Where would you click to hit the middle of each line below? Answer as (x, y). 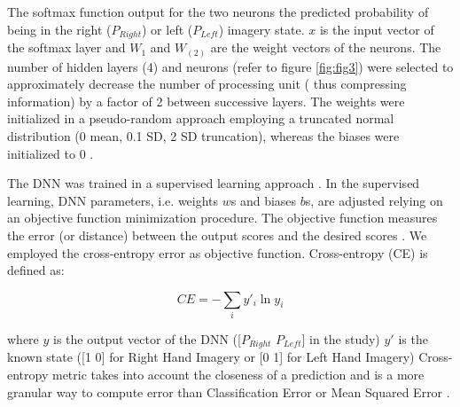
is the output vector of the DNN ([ (147, 339)
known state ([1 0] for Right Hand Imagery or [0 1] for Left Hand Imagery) (211, 357)
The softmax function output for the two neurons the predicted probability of (218, 12)
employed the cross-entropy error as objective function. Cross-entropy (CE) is (218, 252)
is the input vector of (377, 29)
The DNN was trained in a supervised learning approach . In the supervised (214, 183)
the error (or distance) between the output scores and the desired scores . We (217, 235)
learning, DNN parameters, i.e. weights (113, 200)
